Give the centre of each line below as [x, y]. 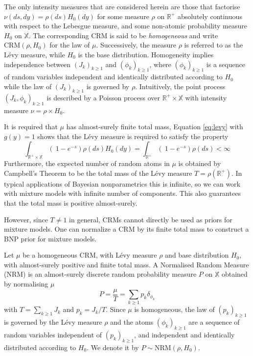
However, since [26, 219]
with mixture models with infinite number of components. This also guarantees [122, 193]
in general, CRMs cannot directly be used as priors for [151, 219]
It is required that [31, 127]
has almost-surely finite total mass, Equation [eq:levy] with [155, 127]
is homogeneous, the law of [174, 309]
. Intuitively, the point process [180, 86]
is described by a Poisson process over [103, 97]
